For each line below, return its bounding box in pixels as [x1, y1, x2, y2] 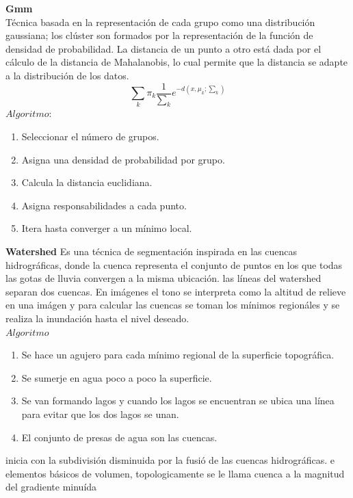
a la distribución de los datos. [5, 68, 129, 82]
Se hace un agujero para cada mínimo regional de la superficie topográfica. [21, 348, 335, 362]
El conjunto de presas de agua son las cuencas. [21, 430, 218, 444]
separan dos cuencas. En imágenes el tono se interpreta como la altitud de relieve [5, 284, 346, 298]
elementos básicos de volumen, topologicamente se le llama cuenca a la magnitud [5, 466, 345, 480]
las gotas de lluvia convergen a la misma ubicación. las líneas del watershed [5, 271, 322, 285]
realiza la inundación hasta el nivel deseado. [5, 311, 189, 325]
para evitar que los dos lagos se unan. [21, 406, 179, 421]
